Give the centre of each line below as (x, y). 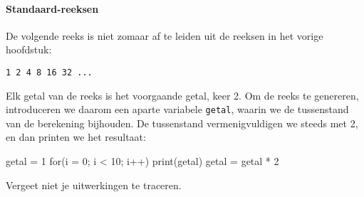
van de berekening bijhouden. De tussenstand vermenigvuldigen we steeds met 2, (182, 123)
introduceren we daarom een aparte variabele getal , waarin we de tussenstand (177, 109)
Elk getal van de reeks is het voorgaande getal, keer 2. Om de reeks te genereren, (182, 95)
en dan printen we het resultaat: (76, 137)
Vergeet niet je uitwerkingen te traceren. (94, 185)
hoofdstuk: (29, 49)
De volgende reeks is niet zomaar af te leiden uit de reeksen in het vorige (165, 35)
